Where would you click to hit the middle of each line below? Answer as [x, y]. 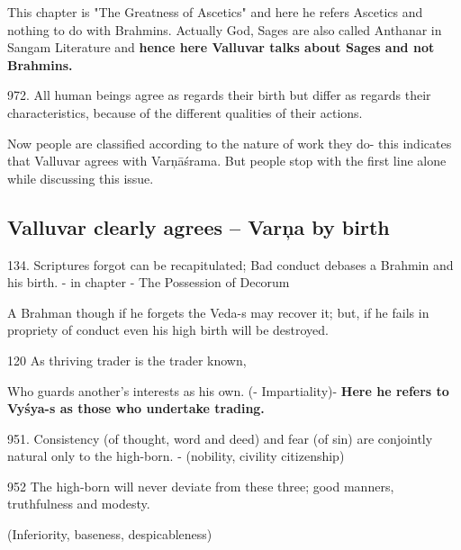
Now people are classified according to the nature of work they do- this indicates [230, 143]
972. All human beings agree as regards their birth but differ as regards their [219, 95]
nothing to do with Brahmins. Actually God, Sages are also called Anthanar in [225, 29]
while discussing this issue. [81, 178]
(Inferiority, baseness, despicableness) [110, 534]
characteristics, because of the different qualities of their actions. [185, 112]
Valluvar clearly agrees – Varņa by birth [199, 226]
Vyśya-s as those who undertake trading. [136, 408]
